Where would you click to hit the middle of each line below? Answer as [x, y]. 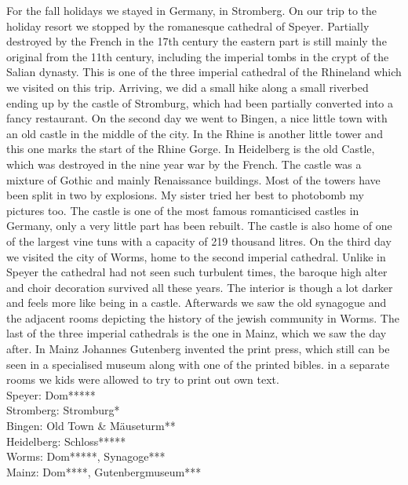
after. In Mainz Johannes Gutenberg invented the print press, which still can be [198, 349]
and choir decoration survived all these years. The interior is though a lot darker [200, 287]
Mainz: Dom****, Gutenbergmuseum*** [104, 471]
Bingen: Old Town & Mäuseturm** [91, 426]
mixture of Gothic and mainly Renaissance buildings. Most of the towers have [193, 179]
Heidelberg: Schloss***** [66, 441]
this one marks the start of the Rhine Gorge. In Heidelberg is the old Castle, [191, 149]
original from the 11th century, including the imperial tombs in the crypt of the [198, 56]
